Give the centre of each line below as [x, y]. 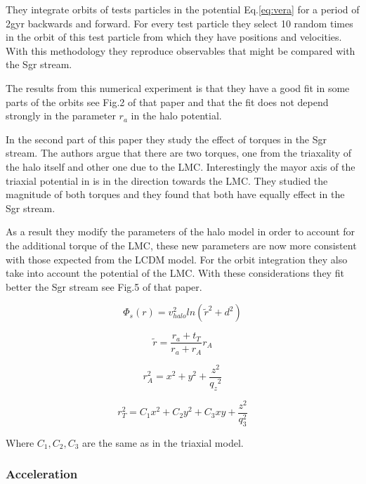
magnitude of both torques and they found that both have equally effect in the [175, 194]
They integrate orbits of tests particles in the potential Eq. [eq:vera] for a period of [183, 9]
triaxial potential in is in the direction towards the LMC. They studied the [167, 180]
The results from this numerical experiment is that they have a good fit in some [178, 87]
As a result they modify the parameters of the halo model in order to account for [181, 231]
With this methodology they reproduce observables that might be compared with [181, 50]
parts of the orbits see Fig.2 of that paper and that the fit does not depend [167, 102]
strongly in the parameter [61, 116]
